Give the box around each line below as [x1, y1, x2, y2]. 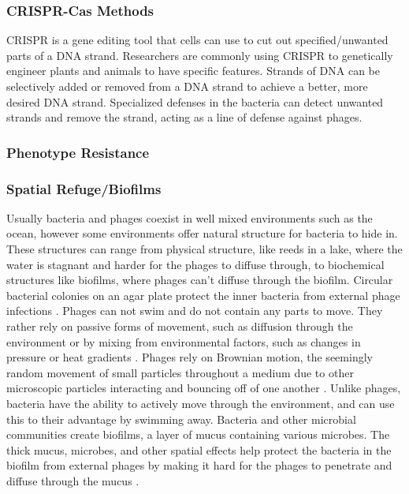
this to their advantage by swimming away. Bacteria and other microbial [6, 410, 356, 427]
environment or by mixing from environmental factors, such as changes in [6, 333, 361, 350]
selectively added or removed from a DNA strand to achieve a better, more [6, 78, 368, 94]
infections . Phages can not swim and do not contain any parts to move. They [6, 302, 383, 319]
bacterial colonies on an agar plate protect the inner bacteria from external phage [6, 286, 400, 303]
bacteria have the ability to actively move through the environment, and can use [6, 395, 395, 411]
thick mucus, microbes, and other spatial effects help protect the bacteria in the [6, 441, 392, 458]
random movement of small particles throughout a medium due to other [6, 364, 354, 380]
